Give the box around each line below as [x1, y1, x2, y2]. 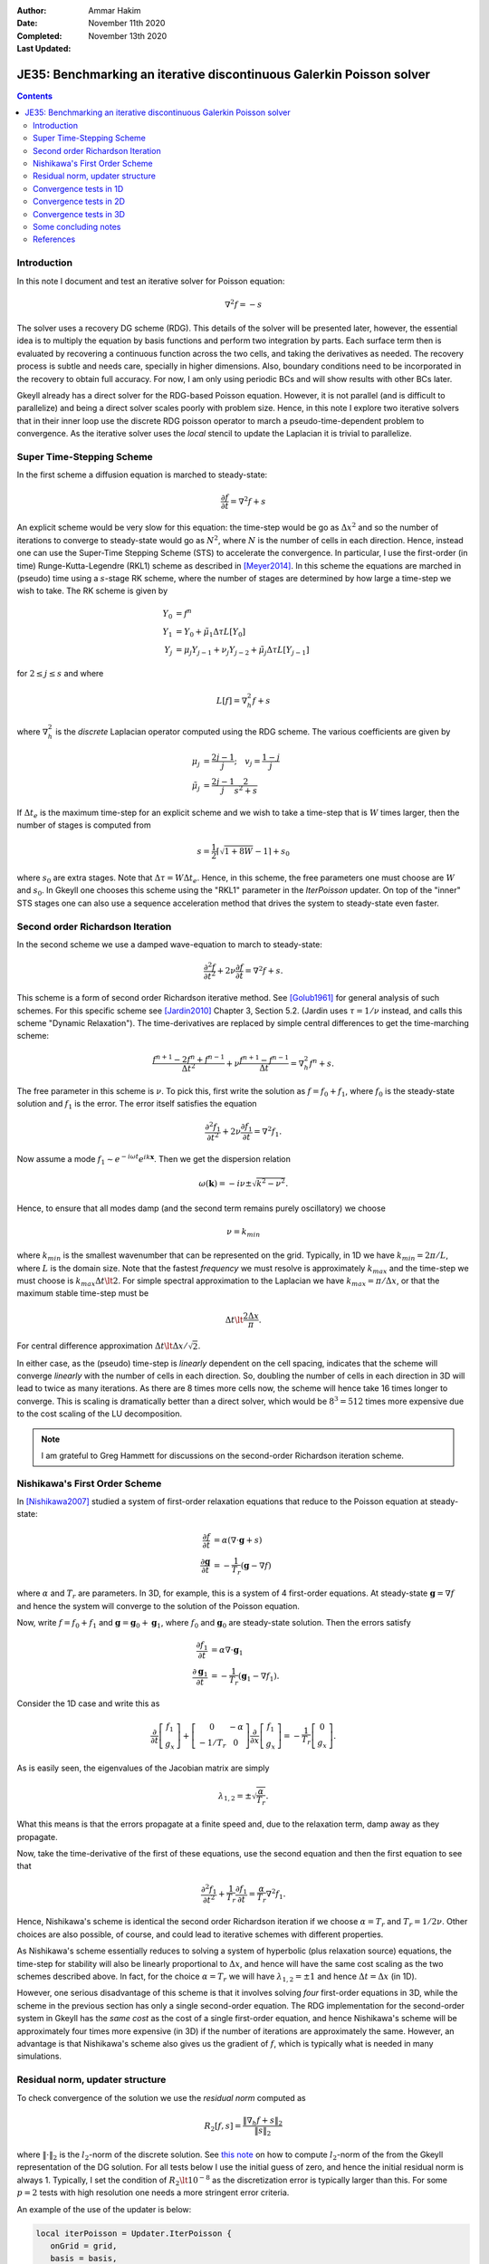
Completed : [16, 30, 62, 41]
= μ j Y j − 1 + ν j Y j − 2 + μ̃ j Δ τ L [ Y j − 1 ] [175, 644, 310, 657]
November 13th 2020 [88, 30, 168, 41]
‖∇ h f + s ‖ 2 [242, 2115, 283, 2127]
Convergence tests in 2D [33, 196, 126, 207]
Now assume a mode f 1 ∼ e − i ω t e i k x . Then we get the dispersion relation [16, 1152, 292, 1167]
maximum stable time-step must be [16, 1288, 149, 1299]
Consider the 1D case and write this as [16, 1698, 160, 1709]
